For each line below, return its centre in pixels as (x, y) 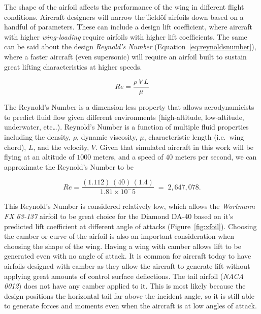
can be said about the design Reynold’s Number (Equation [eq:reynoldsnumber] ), (130, 46)
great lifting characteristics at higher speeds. (73, 66)
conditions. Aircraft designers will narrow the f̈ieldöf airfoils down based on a (124, 17)
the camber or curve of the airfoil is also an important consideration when (119, 236)
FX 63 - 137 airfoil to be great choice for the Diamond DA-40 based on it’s (119, 216)
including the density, (38, 137)
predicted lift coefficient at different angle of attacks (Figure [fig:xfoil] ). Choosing (130, 226)
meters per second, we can (216, 157)
